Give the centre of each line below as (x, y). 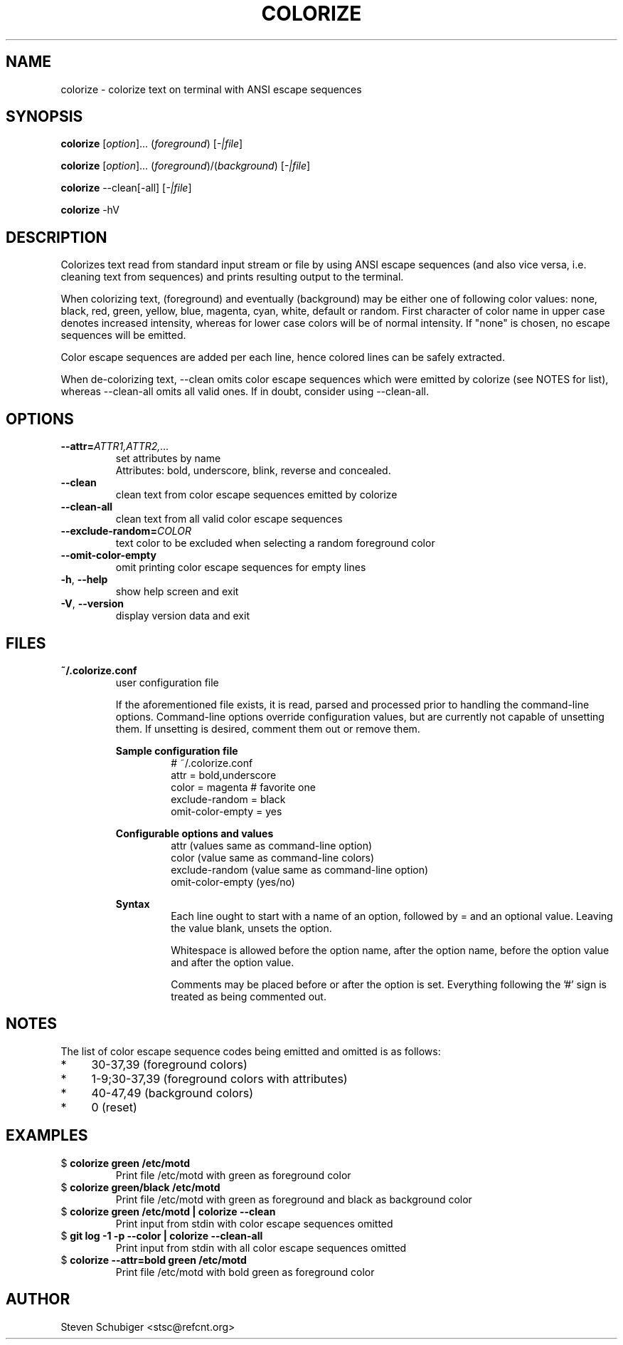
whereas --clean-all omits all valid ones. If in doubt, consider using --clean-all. (245, 392)
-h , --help (84, 580)
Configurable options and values (195, 833)
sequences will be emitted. (123, 335)
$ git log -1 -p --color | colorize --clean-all (162, 1235)
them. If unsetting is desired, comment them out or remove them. (268, 728)
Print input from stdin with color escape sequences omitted (254, 1223)
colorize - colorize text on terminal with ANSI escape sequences (211, 89)
